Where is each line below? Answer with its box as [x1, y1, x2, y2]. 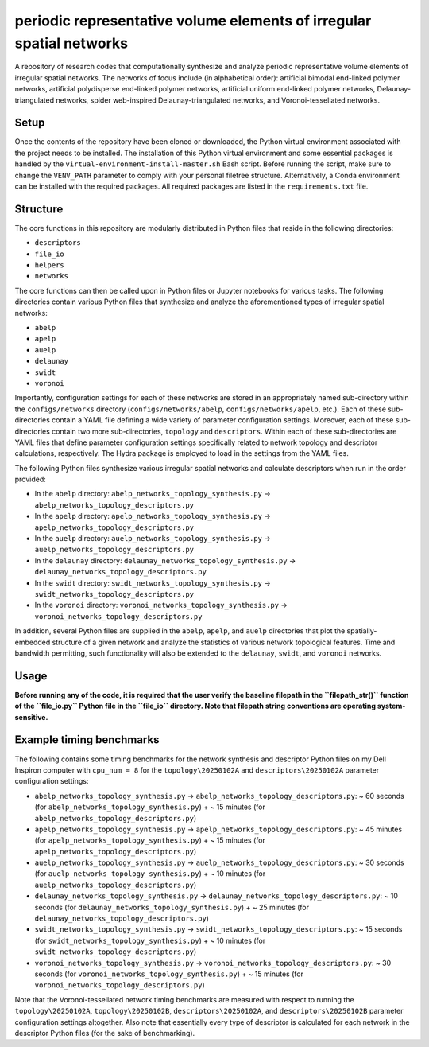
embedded [14, 637, 51, 647]
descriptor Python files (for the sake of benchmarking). [14, 1028, 195, 1037]
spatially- [346, 626, 377, 636]
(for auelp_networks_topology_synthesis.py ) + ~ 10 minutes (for [34, 869, 266, 878]
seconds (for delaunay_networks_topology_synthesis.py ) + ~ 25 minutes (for [34, 902, 310, 912]
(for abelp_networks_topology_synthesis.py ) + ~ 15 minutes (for [34, 802, 265, 812]
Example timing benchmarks [14, 733, 160, 747]
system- [377, 701, 406, 711]
